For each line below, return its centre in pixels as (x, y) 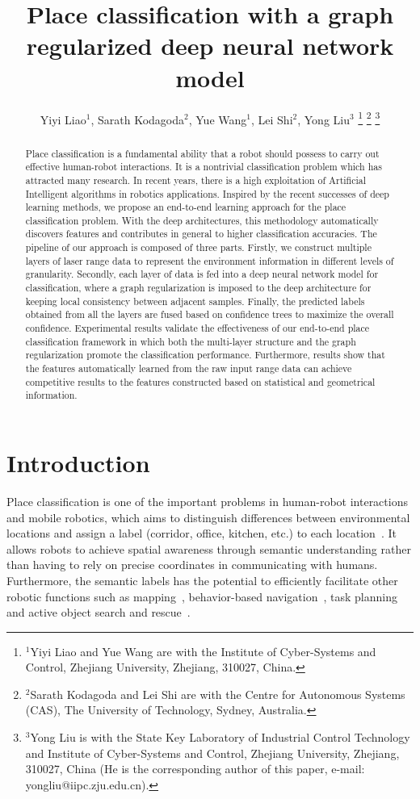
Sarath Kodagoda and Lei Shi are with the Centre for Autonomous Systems (218, 694)
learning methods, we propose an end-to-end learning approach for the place (186, 207)
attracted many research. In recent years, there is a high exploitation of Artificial (196, 180)
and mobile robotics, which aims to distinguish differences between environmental (208, 517)
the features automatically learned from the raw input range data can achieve (189, 368)
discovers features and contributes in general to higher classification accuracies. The (201, 234)
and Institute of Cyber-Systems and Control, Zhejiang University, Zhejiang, (212, 753)
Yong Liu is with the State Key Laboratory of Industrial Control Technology (220, 737)
